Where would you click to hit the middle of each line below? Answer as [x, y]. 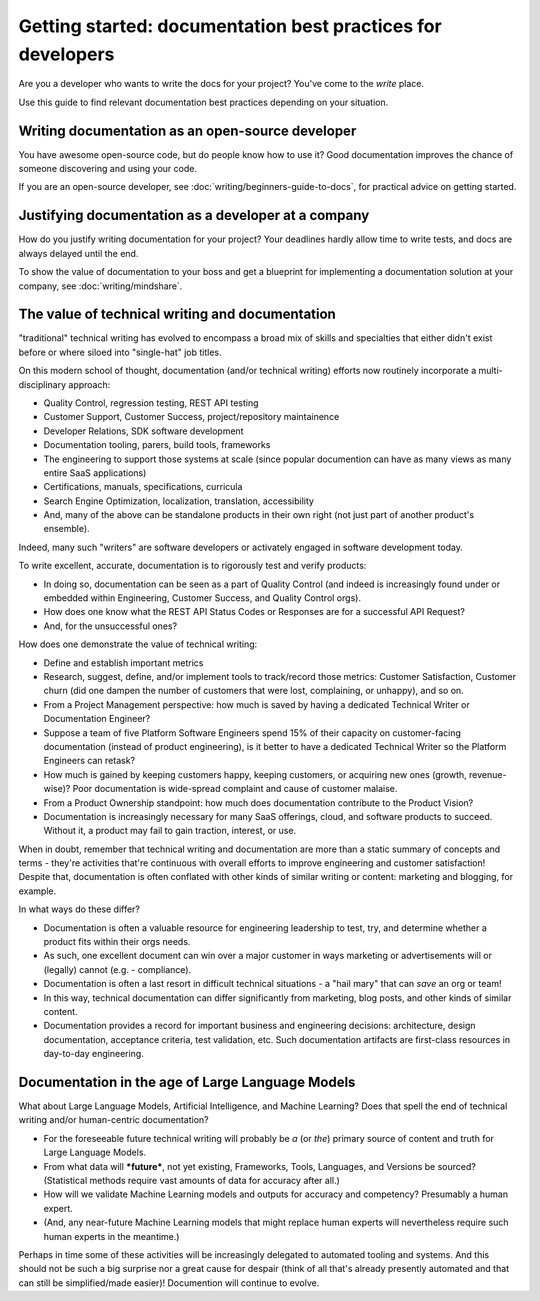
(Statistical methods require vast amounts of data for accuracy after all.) [191, 1181]
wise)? [57, 789]
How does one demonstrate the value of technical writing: [138, 644]
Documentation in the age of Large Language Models [187, 1081]
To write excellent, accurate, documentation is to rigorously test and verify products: [192, 566]
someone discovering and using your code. [107, 169]
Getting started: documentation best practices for [230, 26]
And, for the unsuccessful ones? [110, 626]
